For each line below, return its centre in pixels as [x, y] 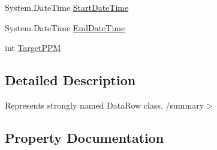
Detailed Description [70, 80]
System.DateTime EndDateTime [65, 27]
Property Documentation [85, 137]
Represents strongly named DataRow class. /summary [105, 105]
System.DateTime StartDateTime [67, 7]
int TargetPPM [33, 48]
